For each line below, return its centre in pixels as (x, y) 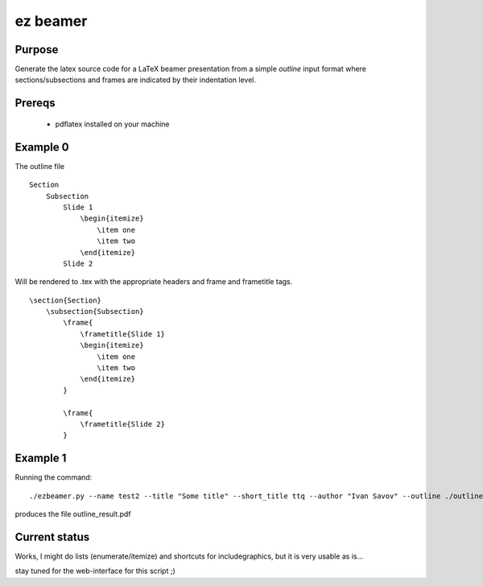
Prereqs (35, 103)
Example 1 (41, 458)
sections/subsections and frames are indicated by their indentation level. (136, 80)
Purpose (37, 50)
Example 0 (42, 147)
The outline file (39, 166)
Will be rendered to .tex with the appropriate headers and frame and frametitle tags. (154, 282)
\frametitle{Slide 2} (122, 424)
